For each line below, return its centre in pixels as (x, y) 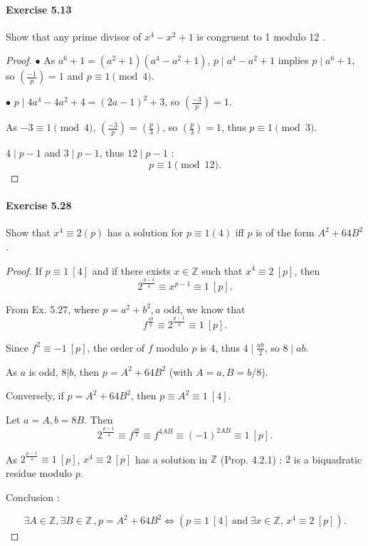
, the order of (116, 347)
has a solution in (171, 459)
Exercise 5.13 (39, 9)
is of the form (285, 232)
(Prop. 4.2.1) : (251, 459)
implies (293, 60)
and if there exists (131, 270)
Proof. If (24, 270)
